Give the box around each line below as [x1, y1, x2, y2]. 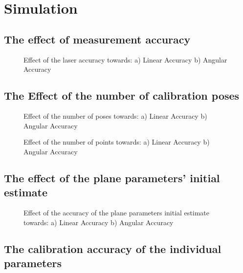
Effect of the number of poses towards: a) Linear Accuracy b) [23, 110, 207, 121]
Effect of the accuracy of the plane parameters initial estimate [23, 207, 209, 217]
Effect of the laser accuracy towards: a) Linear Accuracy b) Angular [23, 54, 227, 64]
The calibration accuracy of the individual [4, 241, 221, 256]
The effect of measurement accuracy [4, 31, 191, 46]
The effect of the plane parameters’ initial [4, 170, 220, 185]
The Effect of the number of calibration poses [4, 88, 240, 103]
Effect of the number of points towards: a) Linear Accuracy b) [23, 137, 210, 147]
